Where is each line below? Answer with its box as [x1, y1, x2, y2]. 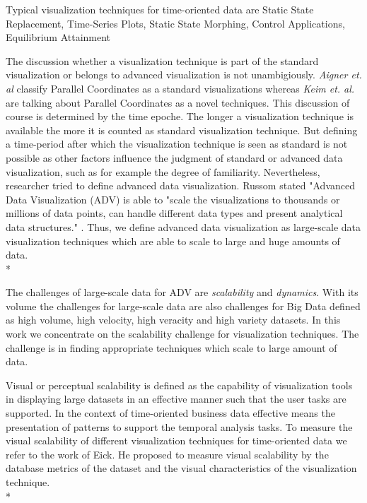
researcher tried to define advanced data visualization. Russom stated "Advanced [6, 178, 356, 193]
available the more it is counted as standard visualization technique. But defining [6, 122, 358, 137]
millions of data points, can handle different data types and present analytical [6, 206, 343, 220]
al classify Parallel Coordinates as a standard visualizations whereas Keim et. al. [6, 81, 355, 95]
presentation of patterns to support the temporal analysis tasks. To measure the [6, 419, 353, 434]
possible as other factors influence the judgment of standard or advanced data [6, 150, 343, 165]
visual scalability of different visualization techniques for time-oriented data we [6, 433, 347, 448]
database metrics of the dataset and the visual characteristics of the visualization [6, 461, 357, 475]
